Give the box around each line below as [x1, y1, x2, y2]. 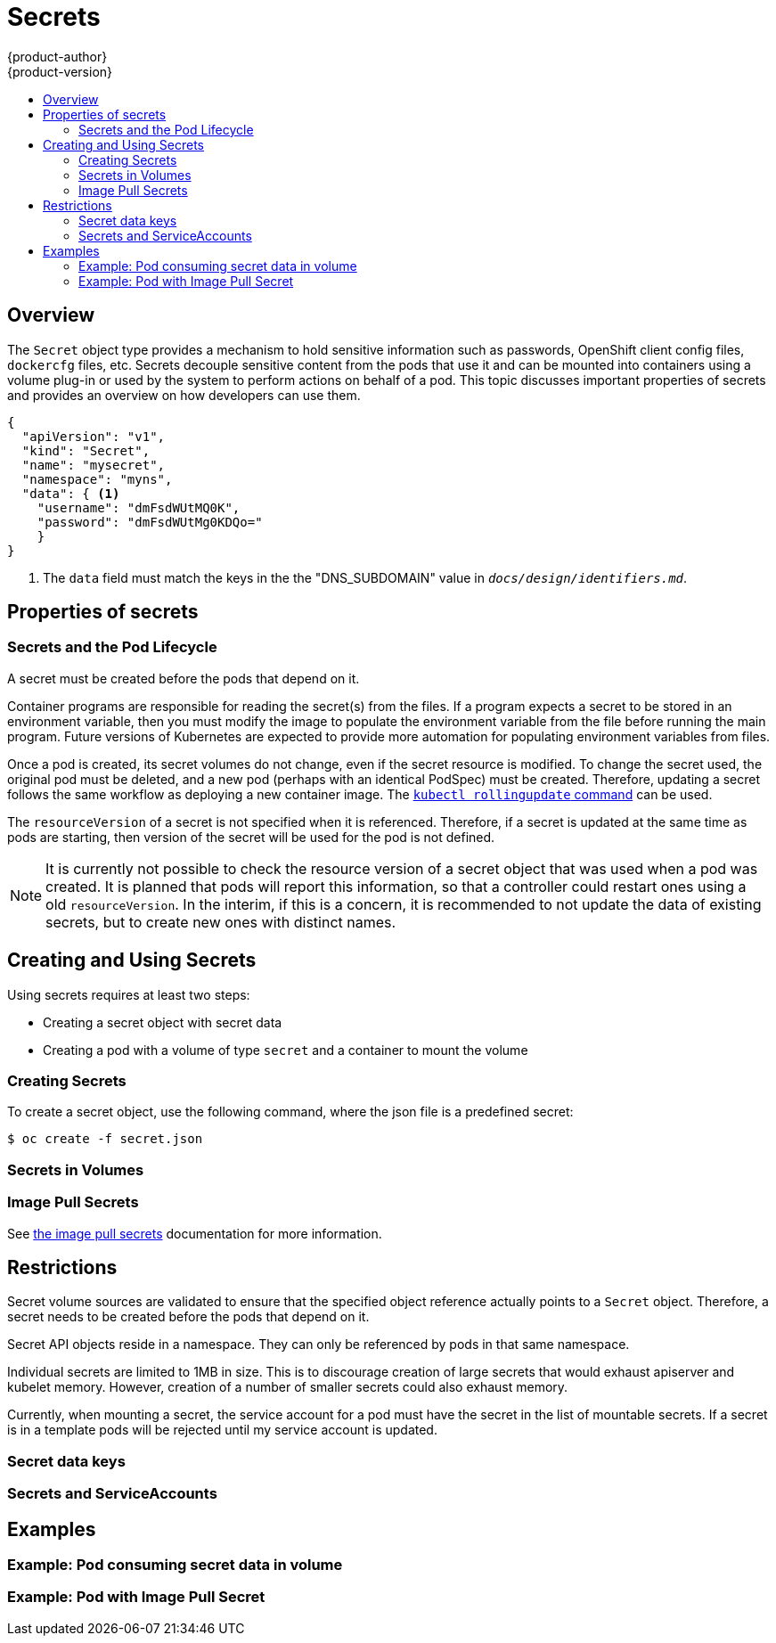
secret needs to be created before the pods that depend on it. [7, 1309, 370, 1325]
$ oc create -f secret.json [7, 1132, 203, 1147]
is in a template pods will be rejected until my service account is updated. [7, 1422, 437, 1438]
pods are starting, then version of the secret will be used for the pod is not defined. [7, 829, 495, 845]
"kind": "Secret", [21, 443, 151, 458]
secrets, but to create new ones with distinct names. [45, 912, 396, 931]
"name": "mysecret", [21, 457, 166, 472]
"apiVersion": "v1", [21, 429, 166, 444]
